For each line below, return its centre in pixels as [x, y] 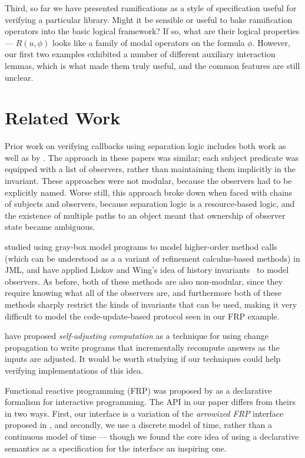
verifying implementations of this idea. [74, 370]
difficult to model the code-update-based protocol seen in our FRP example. [142, 316]
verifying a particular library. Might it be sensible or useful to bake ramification [149, 19]
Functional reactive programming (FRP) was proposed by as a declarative [138, 390]
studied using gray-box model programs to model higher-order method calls [141, 247]
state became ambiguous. [50, 227]
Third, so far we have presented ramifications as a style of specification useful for [151, 8]
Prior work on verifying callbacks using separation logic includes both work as [145, 146]
